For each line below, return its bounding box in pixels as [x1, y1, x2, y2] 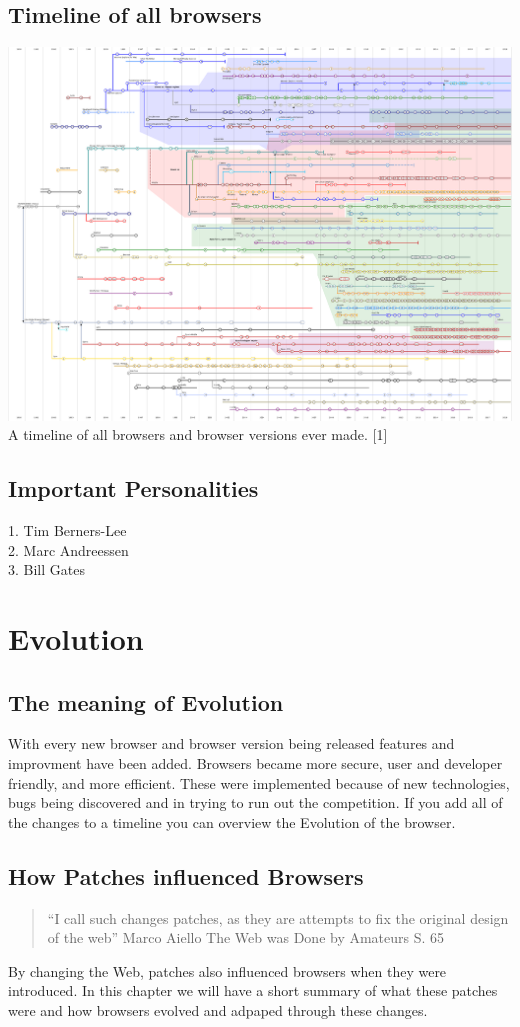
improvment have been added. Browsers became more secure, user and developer [8, 752, 503, 773]
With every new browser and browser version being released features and [8, 733, 455, 754]
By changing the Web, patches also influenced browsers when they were [8, 960, 447, 981]
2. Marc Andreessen [8, 539, 129, 560]
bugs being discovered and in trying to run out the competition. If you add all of [8, 792, 503, 813]
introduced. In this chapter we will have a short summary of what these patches [8, 980, 498, 1001]
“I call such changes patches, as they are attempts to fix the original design [47, 907, 509, 928]
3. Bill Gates [8, 559, 85, 580]
